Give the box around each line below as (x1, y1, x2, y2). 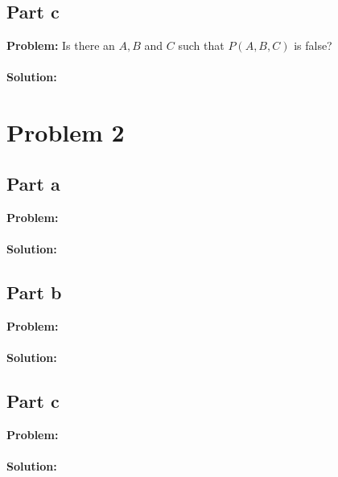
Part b (6, 279, 62, 304)
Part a (6, 171, 60, 195)
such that (178, 37, 225, 54)
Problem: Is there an (6, 37, 115, 54)
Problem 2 (6, 116, 125, 149)
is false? (294, 37, 332, 54)
